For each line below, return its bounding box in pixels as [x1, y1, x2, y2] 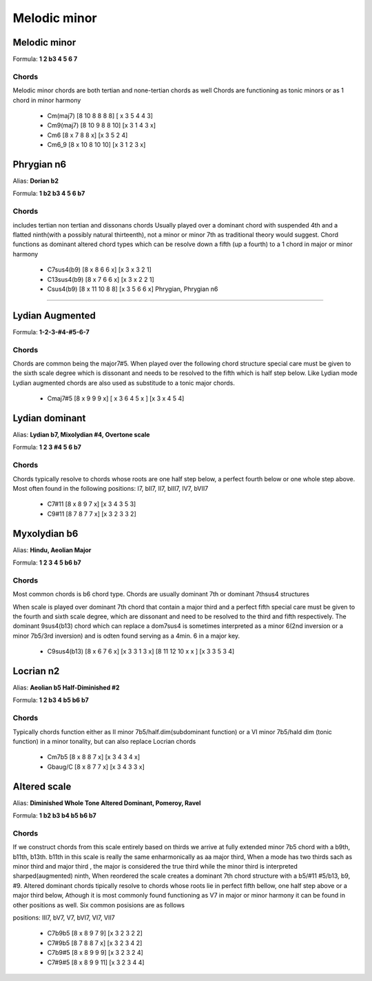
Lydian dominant [12, 412, 86, 424]
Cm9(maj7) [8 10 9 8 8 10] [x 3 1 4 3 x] [47, 121, 156, 130]
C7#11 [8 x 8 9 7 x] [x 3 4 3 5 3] [47, 500, 136, 508]
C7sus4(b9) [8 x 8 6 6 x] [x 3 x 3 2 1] [47, 265, 152, 274]
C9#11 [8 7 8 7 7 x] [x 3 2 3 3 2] [47, 509, 137, 518]
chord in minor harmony [12, 96, 81, 104]
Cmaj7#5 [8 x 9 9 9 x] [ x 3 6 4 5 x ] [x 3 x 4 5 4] [47, 394, 185, 403]
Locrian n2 [12, 665, 60, 677]
